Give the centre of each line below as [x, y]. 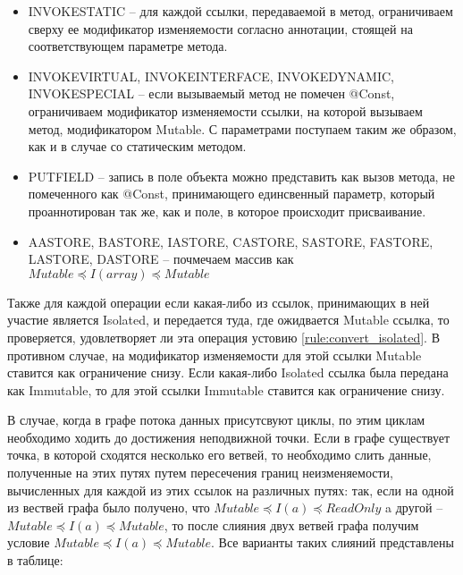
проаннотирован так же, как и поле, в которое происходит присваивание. [227, 211]
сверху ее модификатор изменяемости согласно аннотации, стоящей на [220, 28]
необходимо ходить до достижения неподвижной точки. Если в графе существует [229, 437]
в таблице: [35, 560]
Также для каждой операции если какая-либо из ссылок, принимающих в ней [219, 302]
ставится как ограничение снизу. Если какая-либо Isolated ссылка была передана [228, 372]
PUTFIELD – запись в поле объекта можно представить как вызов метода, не [241, 176]
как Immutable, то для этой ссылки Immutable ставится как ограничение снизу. [226, 389]
